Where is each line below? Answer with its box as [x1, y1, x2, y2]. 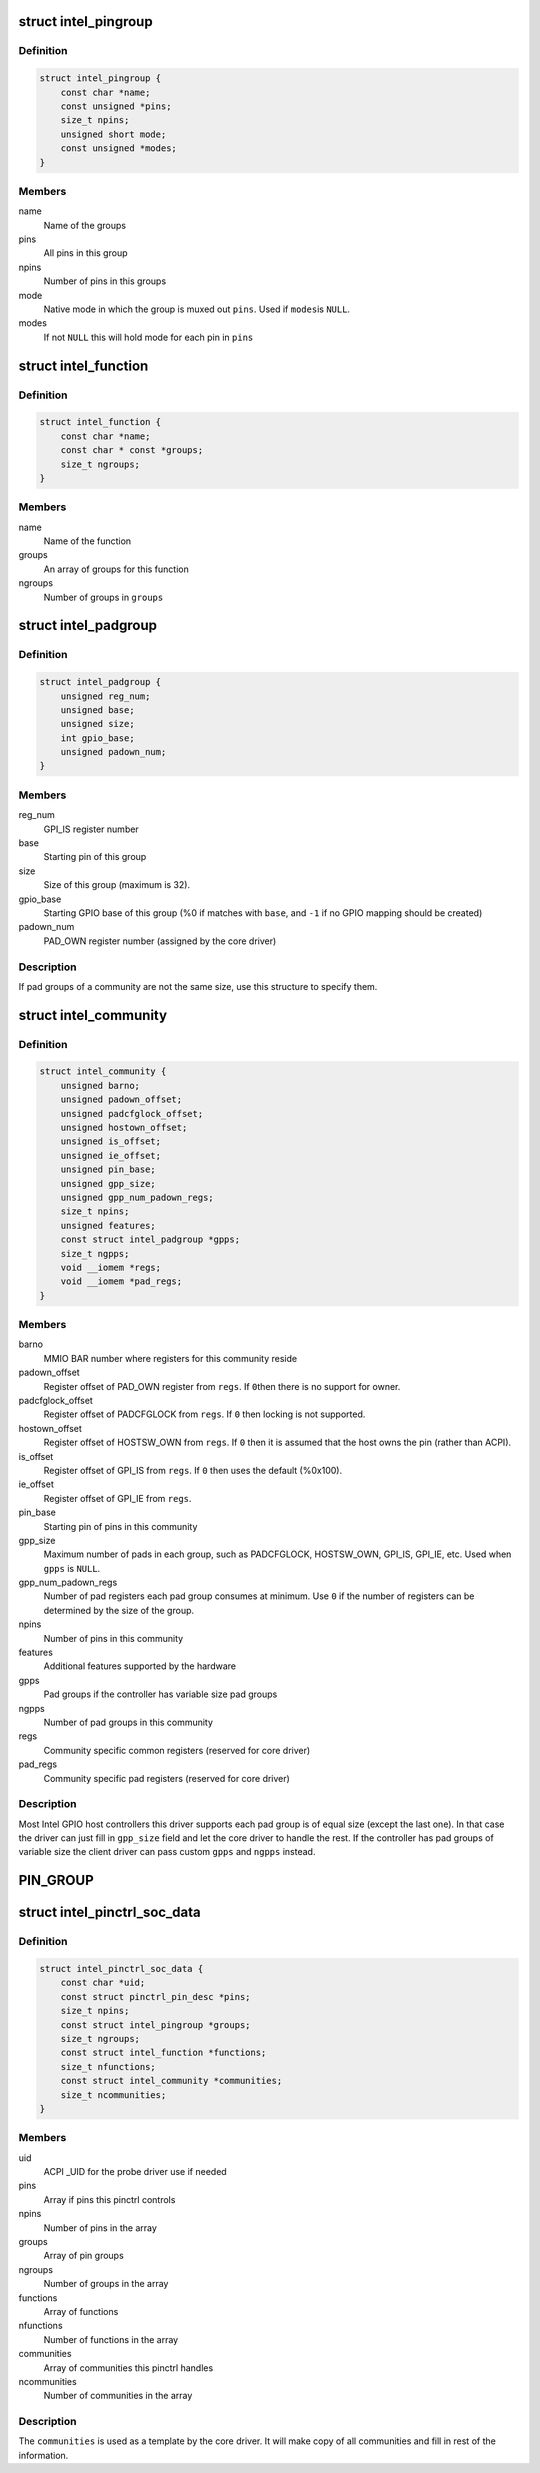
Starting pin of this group [43, 851, 147, 863]
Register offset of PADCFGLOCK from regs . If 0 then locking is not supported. [43, 1408, 366, 1420]
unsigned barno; [60, 1080, 140, 1091]
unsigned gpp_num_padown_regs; [60, 1191, 214, 1203]
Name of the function [43, 535, 132, 547]
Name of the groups [43, 219, 127, 231]
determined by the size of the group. [43, 1604, 195, 1616]
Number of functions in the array [43, 2333, 179, 2345]
